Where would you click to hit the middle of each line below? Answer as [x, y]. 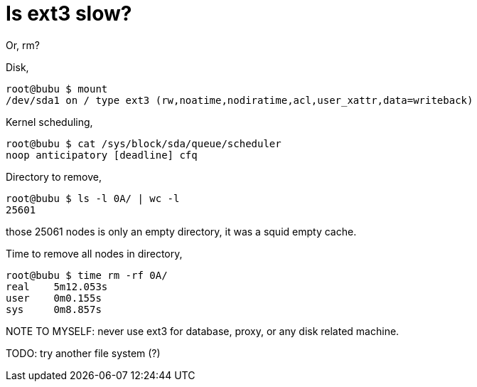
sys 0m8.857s [54, 309]
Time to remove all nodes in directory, [94, 253]
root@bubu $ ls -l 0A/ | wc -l [93, 198]
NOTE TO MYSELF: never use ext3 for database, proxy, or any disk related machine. [203, 331]
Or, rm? [23, 45]
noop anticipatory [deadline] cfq [102, 155]
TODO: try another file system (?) [83, 353]
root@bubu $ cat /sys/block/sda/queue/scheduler [144, 143]
